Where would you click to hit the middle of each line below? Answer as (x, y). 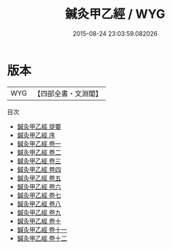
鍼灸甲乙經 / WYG (115, 14)
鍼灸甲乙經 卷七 (39, 195)
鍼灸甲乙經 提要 (39, 126)
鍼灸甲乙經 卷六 (39, 186)
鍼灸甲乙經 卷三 (39, 161)
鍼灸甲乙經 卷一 (39, 143)
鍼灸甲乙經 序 (36, 135)
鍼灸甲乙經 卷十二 (42, 238)
